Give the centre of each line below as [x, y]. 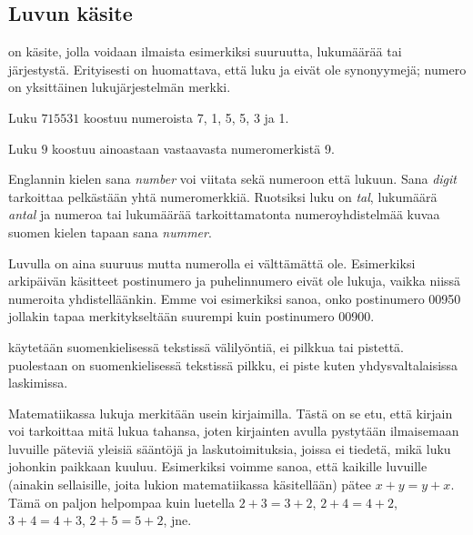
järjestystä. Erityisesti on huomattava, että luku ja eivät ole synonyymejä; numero [237, 69]
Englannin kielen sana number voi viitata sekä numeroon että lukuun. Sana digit [232, 179]
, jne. [177, 520]
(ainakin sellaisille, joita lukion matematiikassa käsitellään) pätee [190, 485]
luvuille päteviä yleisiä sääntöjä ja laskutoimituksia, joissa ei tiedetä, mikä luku [230, 448]
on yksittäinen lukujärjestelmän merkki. [120, 87]
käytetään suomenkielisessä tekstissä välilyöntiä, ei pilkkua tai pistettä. [206, 346]
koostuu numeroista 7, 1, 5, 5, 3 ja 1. [186, 117]
